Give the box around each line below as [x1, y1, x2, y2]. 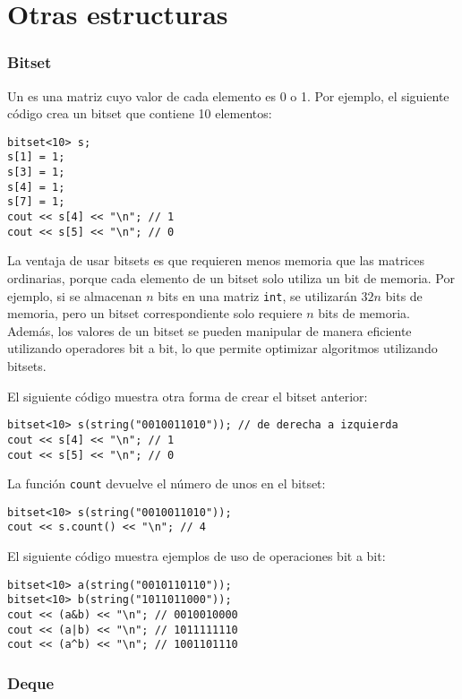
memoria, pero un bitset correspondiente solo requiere [7, 304, 303, 323]
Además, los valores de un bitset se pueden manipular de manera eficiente [7, 321, 412, 340]
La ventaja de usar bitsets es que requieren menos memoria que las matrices [7, 251, 424, 270]
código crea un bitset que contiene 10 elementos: [7, 104, 272, 123]
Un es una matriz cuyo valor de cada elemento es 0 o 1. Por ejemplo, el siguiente [7, 86, 449, 105]
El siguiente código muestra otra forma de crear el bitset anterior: [7, 386, 368, 405]
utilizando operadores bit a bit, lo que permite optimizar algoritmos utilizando [7, 339, 438, 358]
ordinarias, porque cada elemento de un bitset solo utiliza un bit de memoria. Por [7, 268, 455, 287]
